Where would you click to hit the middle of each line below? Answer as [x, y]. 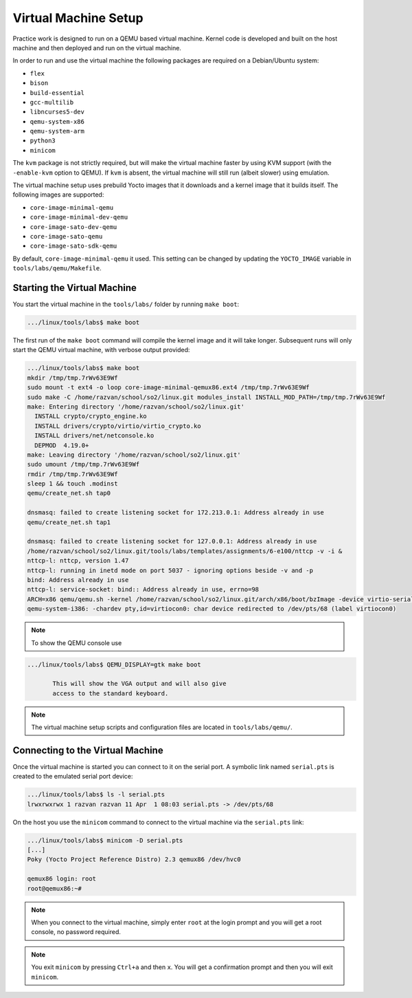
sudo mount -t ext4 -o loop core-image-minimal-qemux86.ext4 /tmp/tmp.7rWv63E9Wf [169, 388]
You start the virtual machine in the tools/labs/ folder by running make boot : [126, 304]
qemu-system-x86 [57, 121]
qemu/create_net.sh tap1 [69, 522]
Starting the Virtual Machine [75, 288]
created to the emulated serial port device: [73, 777]
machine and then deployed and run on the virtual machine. [97, 47]
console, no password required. [76, 932]
